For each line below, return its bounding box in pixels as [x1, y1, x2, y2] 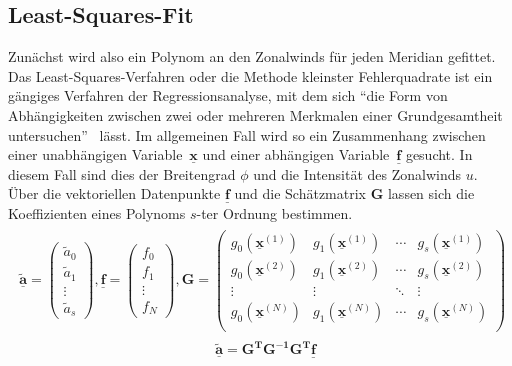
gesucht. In [405, 144, 473, 165]
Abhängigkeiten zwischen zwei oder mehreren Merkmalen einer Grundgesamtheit [8, 104, 503, 125]
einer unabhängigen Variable [8, 144, 183, 165]
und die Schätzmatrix [234, 183, 366, 204]
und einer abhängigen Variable [202, 144, 390, 165]
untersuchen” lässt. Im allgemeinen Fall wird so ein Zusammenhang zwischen [8, 124, 486, 145]
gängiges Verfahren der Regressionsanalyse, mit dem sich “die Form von [8, 85, 448, 106]
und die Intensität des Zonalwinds [253, 163, 462, 184]
